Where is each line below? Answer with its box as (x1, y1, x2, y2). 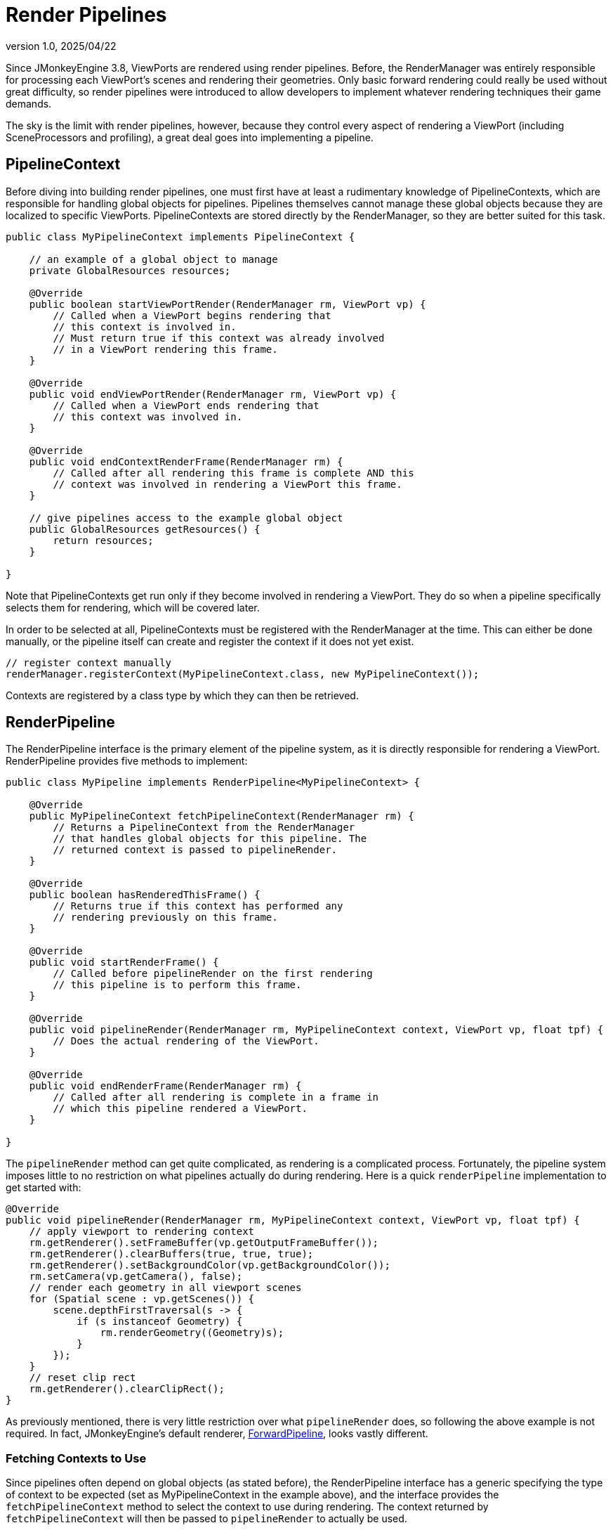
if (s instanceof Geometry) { (77, 1316, 243, 1328)
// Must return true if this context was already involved (53, 332, 385, 344)
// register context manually (6, 656, 172, 668)
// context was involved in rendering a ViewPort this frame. (53, 478, 402, 490)
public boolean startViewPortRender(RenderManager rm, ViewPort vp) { (29, 298, 426, 310)
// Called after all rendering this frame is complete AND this (53, 467, 414, 479)
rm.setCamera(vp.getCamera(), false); (29, 1271, 243, 1283)
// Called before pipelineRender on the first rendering (53, 968, 373, 980)
